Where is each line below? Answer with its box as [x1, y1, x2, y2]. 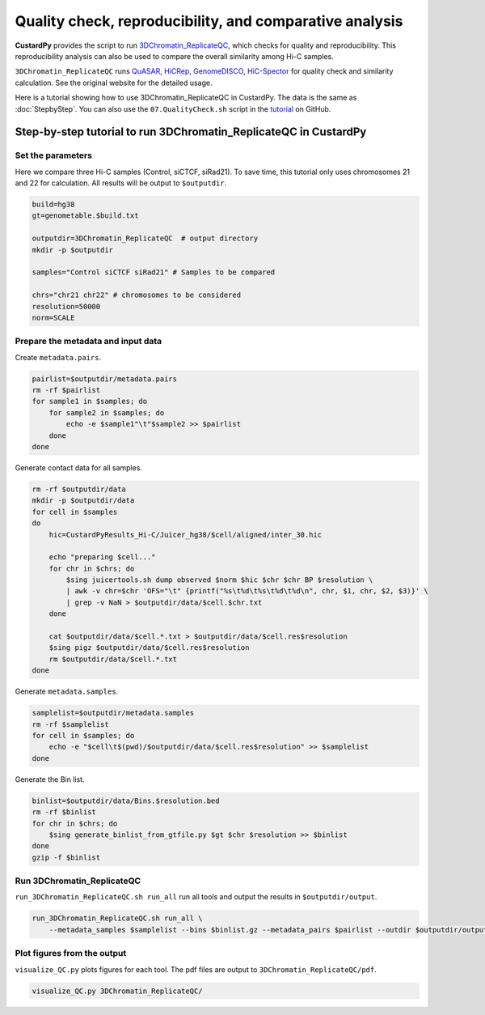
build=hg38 [32, 200, 75, 210]
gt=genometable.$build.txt [32, 211, 139, 220]
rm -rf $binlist [32, 808, 97, 817]
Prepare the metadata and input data [15, 336, 162, 347]
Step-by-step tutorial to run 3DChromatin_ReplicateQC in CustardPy [15, 125, 367, 139]
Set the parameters [15, 150, 93, 161]
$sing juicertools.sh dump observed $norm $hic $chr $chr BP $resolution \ [65, 575, 373, 584]
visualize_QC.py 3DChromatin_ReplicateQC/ [32, 986, 203, 996]
